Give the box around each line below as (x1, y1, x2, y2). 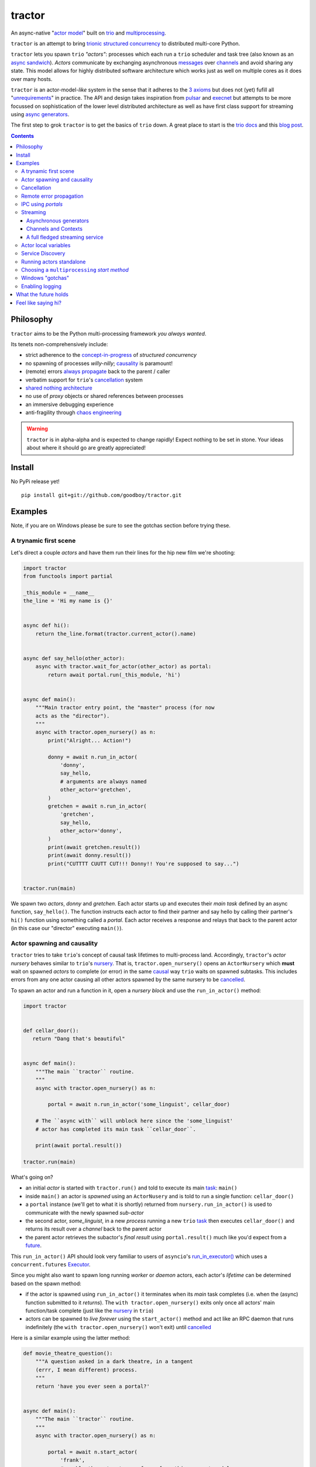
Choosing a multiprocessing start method (21, 266, 129, 273)
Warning (26, 425, 48, 432)
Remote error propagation (21, 192, 84, 200)
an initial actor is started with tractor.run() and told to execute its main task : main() (25, 1184, 238, 1191)
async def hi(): (23, 622, 70, 629)
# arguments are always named (60, 778, 147, 785)
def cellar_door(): (23, 1027, 79, 1034)
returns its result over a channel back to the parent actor (25, 1225, 162, 1232)
